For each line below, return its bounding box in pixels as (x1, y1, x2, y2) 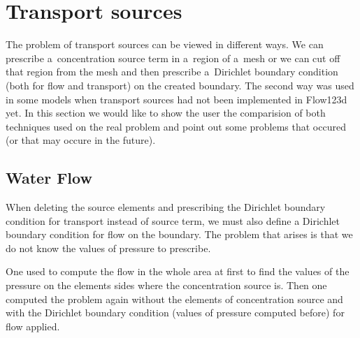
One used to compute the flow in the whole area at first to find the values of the (6, 264, 350, 279)
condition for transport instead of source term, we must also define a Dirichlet (6, 213, 340, 228)
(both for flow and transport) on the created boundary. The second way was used (6, 78, 354, 92)
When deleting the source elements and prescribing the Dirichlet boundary (6, 200, 326, 214)
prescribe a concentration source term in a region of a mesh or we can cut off (6, 50, 340, 65)
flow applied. (6, 318, 60, 333)
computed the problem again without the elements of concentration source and (6, 291, 343, 306)
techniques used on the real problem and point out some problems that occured (6, 119, 346, 133)
